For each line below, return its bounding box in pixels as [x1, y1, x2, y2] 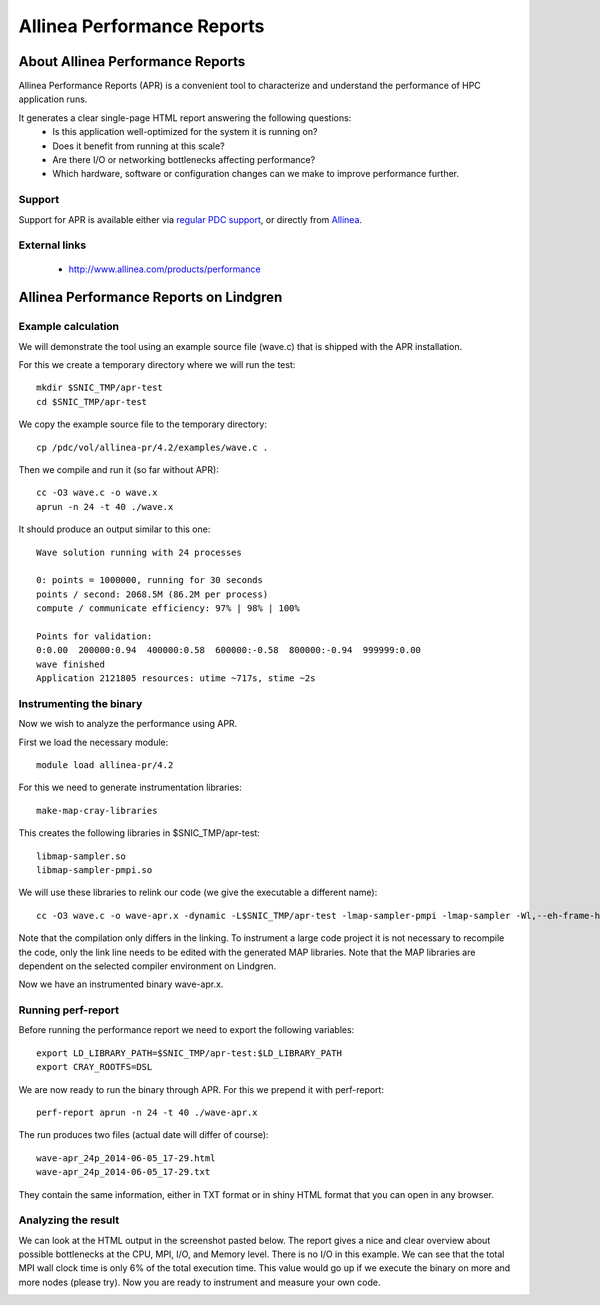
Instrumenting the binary [18, 696, 143, 710]
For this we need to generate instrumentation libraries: [18, 781, 242, 794]
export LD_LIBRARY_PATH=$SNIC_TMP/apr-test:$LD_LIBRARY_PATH [36, 1047, 342, 1059]
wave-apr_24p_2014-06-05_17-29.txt [36, 1166, 211, 1178]
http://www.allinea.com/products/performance [68, 263, 261, 275]
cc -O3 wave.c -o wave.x [36, 487, 158, 499]
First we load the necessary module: [18, 736, 169, 748]
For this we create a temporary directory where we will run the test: [18, 359, 296, 371]
